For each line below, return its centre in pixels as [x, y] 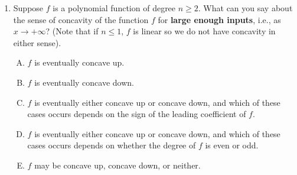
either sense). [37, 42]
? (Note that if [72, 31]
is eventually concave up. [79, 62]
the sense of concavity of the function [81, 19]
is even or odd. [232, 145]
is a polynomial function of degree [114, 8]
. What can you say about [245, 8]
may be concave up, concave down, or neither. [118, 165]
